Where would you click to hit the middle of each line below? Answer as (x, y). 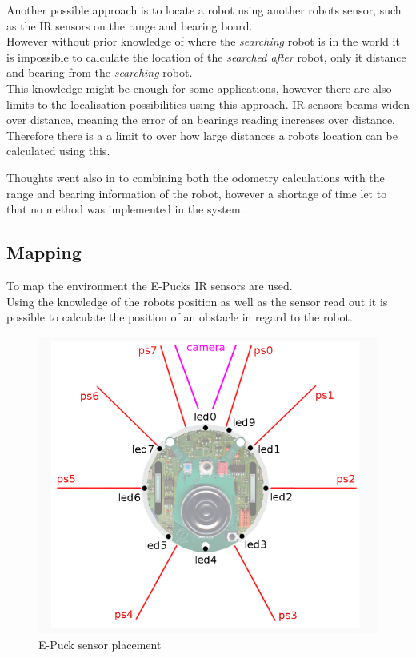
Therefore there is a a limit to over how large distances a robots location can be (202, 135)
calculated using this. (58, 151)
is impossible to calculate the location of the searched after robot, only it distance (206, 56)
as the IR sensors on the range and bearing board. (130, 25)
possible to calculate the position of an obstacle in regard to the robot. (180, 317)
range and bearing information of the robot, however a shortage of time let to (197, 193)
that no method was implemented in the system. (125, 209)
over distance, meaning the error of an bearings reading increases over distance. (201, 120)
